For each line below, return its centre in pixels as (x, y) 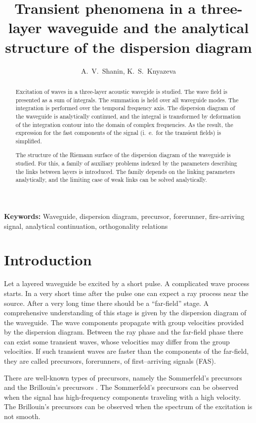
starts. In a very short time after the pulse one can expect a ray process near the (126, 293)
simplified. (29, 141)
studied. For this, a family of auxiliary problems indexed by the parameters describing (126, 163)
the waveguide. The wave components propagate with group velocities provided (124, 322)
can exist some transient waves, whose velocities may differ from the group (117, 341)
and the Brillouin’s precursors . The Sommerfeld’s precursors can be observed (121, 387)
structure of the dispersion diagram (128, 47)
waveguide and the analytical (148, 27)
